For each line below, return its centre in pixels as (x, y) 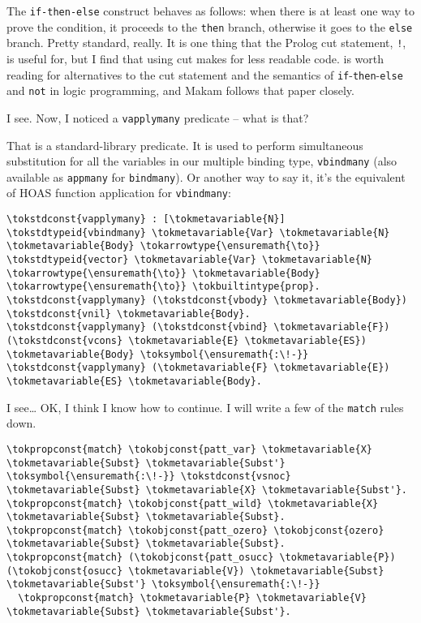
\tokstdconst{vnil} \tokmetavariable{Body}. (129, 314)
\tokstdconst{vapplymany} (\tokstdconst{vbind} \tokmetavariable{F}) (198, 327)
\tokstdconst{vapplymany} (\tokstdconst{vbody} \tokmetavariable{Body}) (207, 301)
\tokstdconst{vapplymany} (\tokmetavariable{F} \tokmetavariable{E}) (198, 368)
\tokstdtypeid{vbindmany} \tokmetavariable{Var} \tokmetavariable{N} (198, 232)
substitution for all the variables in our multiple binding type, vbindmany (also (202, 161)
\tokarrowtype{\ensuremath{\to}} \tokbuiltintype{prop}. (163, 287)
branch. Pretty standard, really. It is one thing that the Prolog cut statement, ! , (206, 43)
